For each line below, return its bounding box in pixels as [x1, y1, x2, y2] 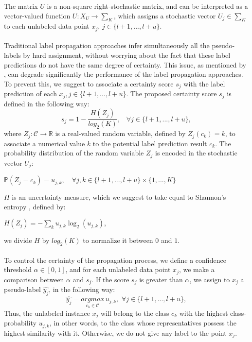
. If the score [91, 274, 129, 284]
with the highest [179, 308, 228, 318]
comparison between [4, 274, 64, 284]
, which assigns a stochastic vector [114, 10, 216, 20]
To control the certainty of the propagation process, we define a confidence [4, 255, 226, 265]
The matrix [4, 1, 38, 11]
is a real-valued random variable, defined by [55, 128, 186, 138]
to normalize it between [83, 235, 153, 245]
